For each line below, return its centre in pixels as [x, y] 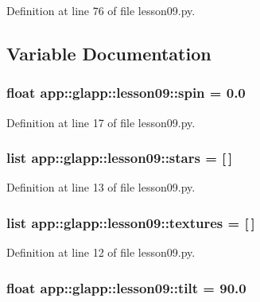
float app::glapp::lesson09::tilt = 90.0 [126, 287]
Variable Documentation [109, 53]
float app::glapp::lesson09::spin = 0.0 [126, 93]
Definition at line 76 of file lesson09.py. [101, 10]
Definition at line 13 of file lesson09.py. [101, 187]
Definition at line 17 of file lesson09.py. [101, 122]
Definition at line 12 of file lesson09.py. [101, 252]
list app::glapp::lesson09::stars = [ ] [120, 158]
